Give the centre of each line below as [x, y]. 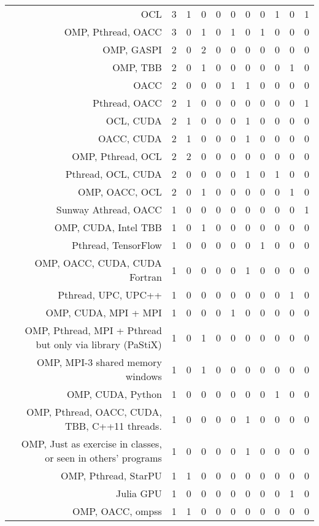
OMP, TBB [137, 67]
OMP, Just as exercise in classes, [91, 444]
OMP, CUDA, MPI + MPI [104, 312]
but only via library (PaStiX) [99, 344]
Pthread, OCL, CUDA [113, 174]
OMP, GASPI [132, 49]
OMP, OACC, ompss [117, 511]
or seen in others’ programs [103, 458]
